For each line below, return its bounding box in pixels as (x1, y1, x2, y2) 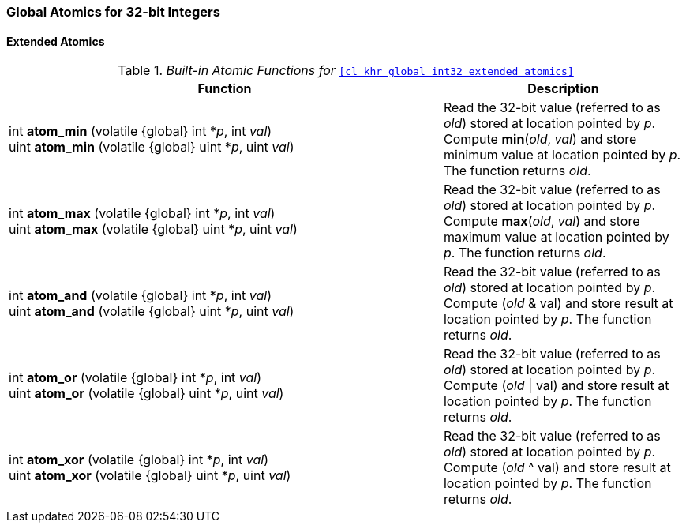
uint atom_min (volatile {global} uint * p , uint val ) (9, 139, 294, 156)
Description (527, 81, 599, 97)
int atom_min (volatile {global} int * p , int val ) (9, 123, 272, 140)
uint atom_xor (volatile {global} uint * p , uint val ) (9, 467, 291, 484)
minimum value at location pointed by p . (443, 147, 681, 163)
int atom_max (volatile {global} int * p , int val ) (9, 205, 276, 222)
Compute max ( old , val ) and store (443, 213, 640, 230)
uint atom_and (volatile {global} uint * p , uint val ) (9, 303, 294, 320)
